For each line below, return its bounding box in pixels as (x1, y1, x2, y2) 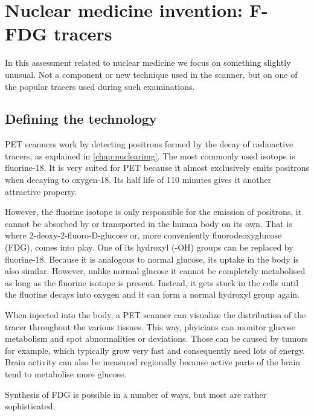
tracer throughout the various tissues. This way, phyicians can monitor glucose (5, 320, 296, 333)
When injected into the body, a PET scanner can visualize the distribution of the (5, 309, 306, 321)
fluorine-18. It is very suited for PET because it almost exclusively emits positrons (5, 161, 309, 174)
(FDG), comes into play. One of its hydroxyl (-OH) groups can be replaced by (5, 241, 293, 254)
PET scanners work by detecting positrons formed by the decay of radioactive (5, 138, 293, 150)
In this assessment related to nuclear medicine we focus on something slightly (5, 56, 291, 69)
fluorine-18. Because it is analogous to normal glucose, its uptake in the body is (5, 252, 299, 265)
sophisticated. (5, 400, 56, 412)
